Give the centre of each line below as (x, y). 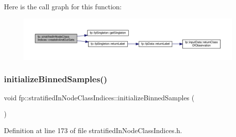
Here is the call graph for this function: (63, 6)
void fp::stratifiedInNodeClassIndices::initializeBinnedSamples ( (99, 97)
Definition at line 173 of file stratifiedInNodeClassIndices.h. (93, 130)
